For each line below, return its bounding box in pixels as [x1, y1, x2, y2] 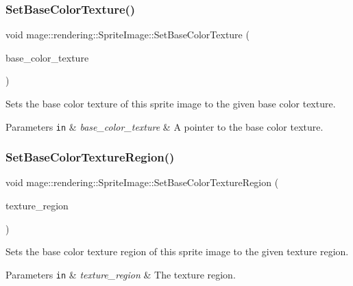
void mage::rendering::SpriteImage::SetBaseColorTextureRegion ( [5, 175, 279, 190]
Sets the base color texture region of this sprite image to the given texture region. [5, 244, 349, 259]
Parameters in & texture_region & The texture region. [5, 267, 236, 281]
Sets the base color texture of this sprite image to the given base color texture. [5, 96, 336, 110]
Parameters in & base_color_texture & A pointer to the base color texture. [5, 119, 324, 133]
